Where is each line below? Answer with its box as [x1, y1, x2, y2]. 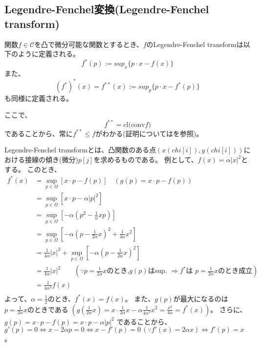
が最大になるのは [173, 293, 228, 303]
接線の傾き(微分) [24, 154, 78, 165]
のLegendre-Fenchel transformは [146, 39, 243, 49]
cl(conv [123, 121, 145, 128]
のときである [27, 304, 68, 314]
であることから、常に [4, 128, 73, 138]
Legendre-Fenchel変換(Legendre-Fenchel [4, 1, 209, 17]
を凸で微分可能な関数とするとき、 [34, 39, 143, 49]
